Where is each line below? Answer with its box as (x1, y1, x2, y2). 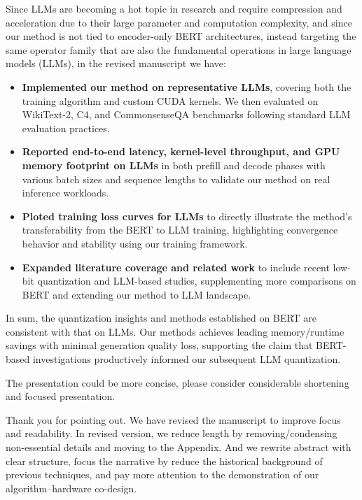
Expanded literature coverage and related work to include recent (22, 259, 330, 274)
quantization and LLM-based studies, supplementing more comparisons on (37, 273, 356, 288)
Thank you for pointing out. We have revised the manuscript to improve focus (6, 412, 341, 427)
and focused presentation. (6, 389, 116, 403)
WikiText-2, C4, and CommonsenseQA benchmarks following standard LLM (22, 107, 351, 122)
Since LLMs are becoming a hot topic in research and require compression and (6, 1, 342, 15)
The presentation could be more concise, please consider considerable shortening (6, 375, 349, 390)
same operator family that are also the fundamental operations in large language (6, 42, 351, 57)
